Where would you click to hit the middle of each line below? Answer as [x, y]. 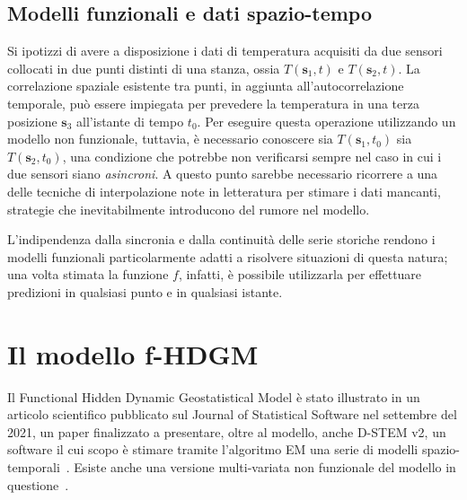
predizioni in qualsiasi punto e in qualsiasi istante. [145, 291]
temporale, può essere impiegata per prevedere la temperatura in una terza [213, 103]
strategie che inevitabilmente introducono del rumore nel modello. [189, 209]
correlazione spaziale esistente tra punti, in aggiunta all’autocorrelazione [206, 86]
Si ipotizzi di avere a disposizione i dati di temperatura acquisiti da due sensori [225, 51]
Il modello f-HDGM [133, 353]
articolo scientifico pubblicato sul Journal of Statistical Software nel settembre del [232, 414]
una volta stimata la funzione [88, 274]
